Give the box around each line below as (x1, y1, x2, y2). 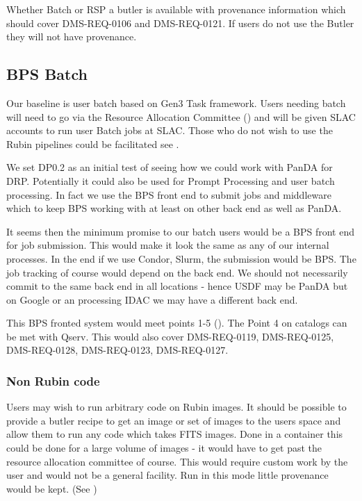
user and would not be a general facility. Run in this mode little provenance (6, 468, 329, 482)
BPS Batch (6, 63, 88, 85)
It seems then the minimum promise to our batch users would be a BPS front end (6, 224, 355, 238)
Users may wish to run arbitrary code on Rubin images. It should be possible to (6, 400, 347, 414)
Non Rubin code (6, 372, 100, 389)
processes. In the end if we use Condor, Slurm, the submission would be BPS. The (6, 251, 356, 265)
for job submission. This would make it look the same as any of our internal (6, 238, 329, 252)
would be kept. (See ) (6, 481, 97, 495)
